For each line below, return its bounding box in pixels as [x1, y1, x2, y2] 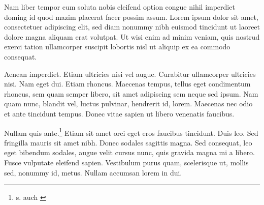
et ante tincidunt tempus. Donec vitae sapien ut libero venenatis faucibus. [4, 108, 235, 119]
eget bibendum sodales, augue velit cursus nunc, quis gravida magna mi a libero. [4, 147, 255, 158]
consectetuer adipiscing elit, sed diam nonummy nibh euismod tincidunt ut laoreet [4, 21, 260, 32]
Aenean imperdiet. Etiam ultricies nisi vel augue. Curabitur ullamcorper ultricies [4, 68, 256, 79]
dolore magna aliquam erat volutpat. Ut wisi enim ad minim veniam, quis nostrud [4, 31, 260, 42]
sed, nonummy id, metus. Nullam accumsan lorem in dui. [4, 167, 182, 178]
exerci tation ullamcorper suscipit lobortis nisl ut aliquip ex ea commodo [4, 41, 230, 52]
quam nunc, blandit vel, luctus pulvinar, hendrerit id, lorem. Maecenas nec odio [4, 98, 253, 109]
